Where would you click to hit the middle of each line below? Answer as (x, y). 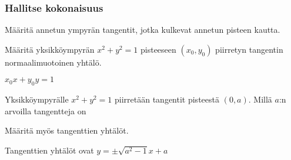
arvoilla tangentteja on (46, 110)
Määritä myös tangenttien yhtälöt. (67, 130)
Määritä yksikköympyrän (50, 49)
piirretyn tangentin (249, 49)
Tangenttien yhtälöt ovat (49, 150)
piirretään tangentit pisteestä (167, 99)
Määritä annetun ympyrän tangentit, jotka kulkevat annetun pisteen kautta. (143, 30)
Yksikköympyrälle (37, 99)
